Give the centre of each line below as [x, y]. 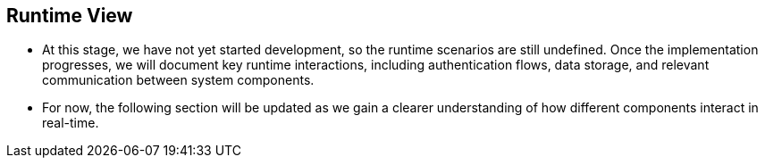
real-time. [71, 123]
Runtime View [70, 16]
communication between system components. [178, 80]
